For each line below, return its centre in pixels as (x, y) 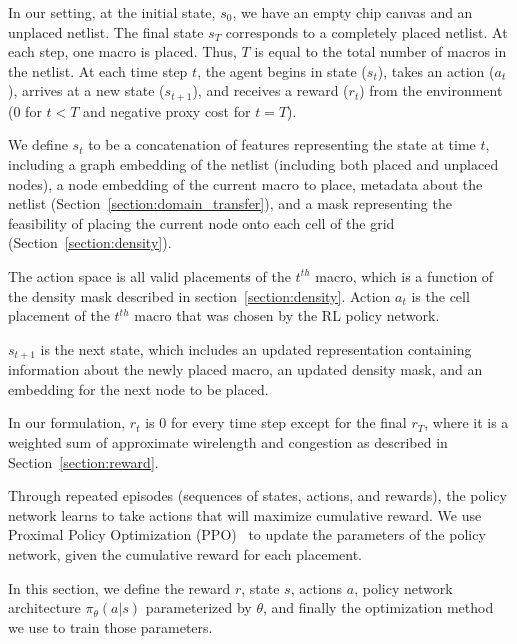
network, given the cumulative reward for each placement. (185, 553)
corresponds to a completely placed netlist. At (366, 31)
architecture (44, 607)
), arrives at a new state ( (86, 90)
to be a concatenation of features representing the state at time (282, 144)
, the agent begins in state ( (282, 70)
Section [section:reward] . (83, 461)
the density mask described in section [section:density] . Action (199, 295)
